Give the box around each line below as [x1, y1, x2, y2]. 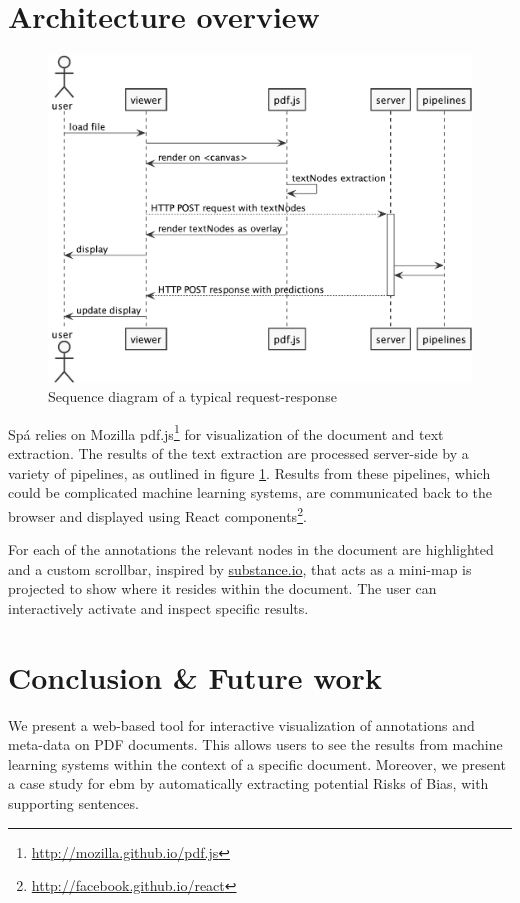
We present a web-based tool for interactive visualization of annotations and [8, 714, 475, 735]
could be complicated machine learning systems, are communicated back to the [8, 482, 493, 503]
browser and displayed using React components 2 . [8, 502, 307, 526]
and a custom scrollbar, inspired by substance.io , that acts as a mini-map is [8, 558, 472, 579]
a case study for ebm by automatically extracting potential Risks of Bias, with [8, 773, 489, 794]
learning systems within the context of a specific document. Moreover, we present [8, 753, 506, 774]
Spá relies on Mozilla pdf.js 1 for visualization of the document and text [8, 420, 444, 444]
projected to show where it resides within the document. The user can [8, 578, 437, 599]
